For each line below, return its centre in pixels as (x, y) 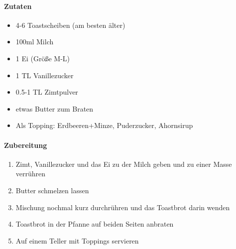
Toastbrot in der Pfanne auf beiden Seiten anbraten (95, 224)
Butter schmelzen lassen (52, 190)
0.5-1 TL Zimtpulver (47, 92)
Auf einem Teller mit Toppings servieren (77, 240)
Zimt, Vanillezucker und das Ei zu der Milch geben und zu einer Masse (124, 164)
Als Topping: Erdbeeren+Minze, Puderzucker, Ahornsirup (104, 125)
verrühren (31, 174)
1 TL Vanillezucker (45, 75)
